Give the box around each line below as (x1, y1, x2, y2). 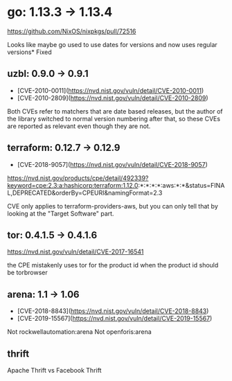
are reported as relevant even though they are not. (7, 122, 151, 130)
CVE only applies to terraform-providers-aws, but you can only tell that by (7, 202, 218, 210)
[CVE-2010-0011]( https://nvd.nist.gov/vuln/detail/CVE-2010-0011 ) (17, 86, 204, 94)
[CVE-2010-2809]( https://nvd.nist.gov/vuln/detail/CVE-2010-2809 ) (17, 94, 209, 102)
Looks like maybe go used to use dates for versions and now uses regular (7, 40, 218, 48)
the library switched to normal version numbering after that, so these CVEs (7, 114, 220, 123)
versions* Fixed (7, 48, 52, 56)
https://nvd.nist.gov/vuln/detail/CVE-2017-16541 (7, 247, 144, 256)
